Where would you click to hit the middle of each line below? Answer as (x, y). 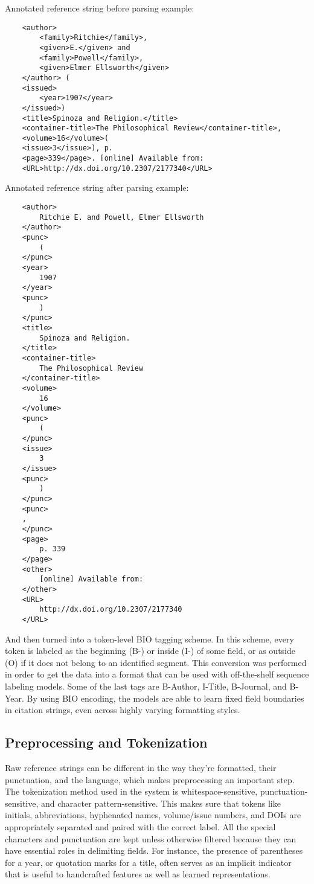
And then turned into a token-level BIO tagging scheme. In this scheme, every (149, 639)
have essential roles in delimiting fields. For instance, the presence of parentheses (154, 850)
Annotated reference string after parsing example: (97, 187)
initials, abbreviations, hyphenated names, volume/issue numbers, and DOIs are (153, 815)
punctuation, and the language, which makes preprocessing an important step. (150, 779)
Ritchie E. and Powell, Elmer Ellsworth (122, 217)
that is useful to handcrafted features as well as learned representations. (138, 874)
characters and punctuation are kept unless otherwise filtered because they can (151, 838)
